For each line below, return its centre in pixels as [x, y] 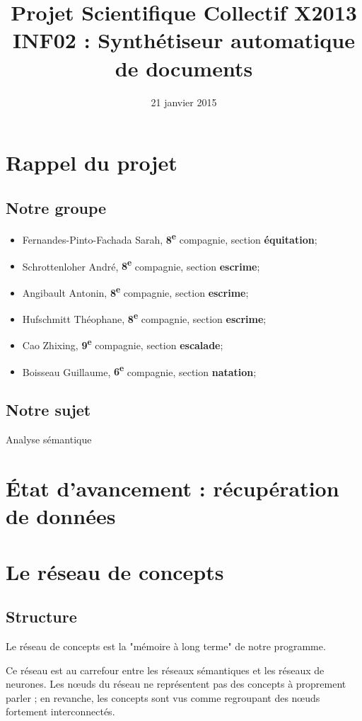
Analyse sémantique [49, 439]
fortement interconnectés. [60, 711]
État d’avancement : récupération [173, 488]
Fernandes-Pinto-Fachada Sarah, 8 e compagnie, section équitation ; [170, 239]
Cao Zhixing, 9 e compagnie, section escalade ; [123, 344]
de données [61, 516]
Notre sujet [48, 410]
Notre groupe [56, 207]
